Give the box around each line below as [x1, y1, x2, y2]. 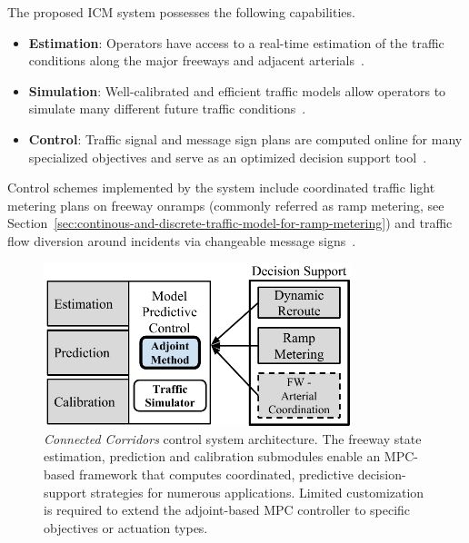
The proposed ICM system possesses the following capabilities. [7, 3, 355, 21]
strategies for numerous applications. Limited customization [90, 482, 424, 501]
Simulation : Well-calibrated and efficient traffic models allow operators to [28, 81, 446, 100]
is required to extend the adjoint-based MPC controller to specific [44, 500, 411, 519]
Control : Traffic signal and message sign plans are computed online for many [28, 129, 463, 148]
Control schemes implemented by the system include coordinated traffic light [7, 178, 435, 197]
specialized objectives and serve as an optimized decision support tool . [28, 147, 427, 166]
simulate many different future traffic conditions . [28, 99, 306, 118]
